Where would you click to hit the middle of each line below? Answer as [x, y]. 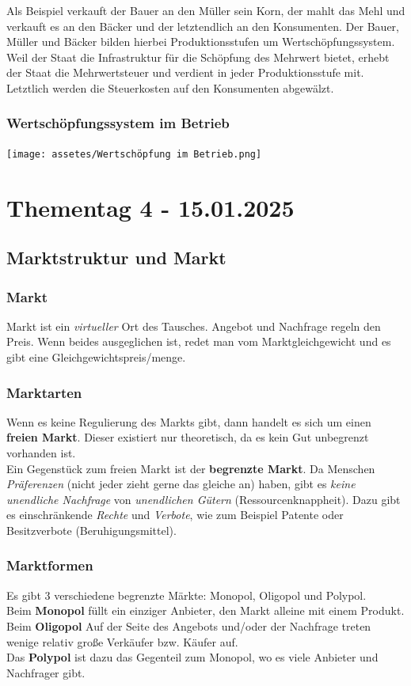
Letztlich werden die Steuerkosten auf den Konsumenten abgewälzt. [170, 87]
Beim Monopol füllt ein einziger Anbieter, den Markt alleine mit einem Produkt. [205, 610]
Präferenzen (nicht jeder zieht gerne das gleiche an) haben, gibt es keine [181, 484]
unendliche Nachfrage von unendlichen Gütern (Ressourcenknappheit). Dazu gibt [204, 499]
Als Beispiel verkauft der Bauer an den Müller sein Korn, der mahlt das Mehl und [206, 10]
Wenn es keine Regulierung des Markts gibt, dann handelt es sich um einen [189, 421]
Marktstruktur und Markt [116, 258]
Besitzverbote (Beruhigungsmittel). [91, 530]
